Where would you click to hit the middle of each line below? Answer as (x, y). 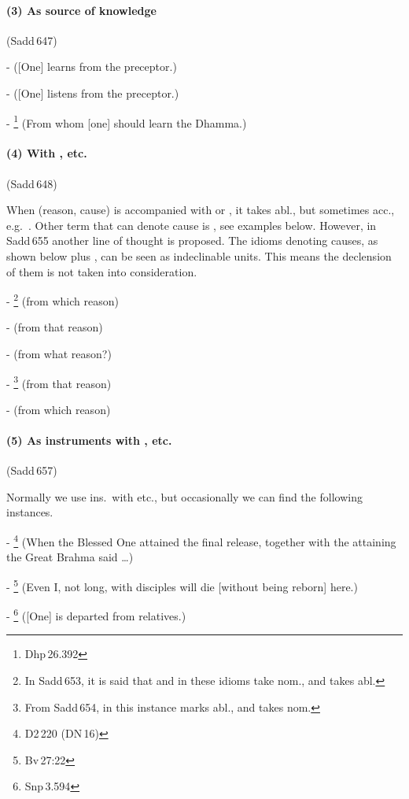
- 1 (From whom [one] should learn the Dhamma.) (127, 121)
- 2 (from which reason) (63, 300)
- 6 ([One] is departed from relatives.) (96, 614)
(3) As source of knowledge (81, 10)
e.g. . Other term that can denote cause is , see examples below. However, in (192, 225)
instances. (30, 512)
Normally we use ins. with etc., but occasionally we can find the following (184, 496)
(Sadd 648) (32, 183)
